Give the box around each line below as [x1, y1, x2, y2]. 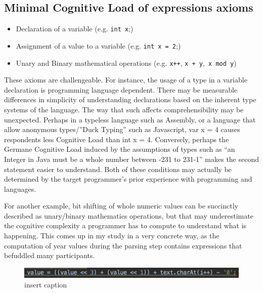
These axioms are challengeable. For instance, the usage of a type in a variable [4, 74, 247, 85]
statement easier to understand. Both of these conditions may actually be [4, 163, 232, 174]
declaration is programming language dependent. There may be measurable [4, 84, 238, 95]
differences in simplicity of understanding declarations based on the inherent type [4, 94, 256, 105]
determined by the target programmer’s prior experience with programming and [4, 174, 252, 184]
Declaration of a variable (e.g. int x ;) [16, 23, 134, 34]
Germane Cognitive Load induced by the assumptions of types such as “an [4, 144, 235, 154]
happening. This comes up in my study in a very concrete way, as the [4, 230, 220, 241]
